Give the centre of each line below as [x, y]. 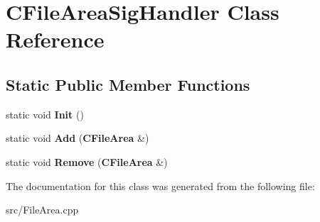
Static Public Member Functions [128, 84]
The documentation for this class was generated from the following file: [160, 185]
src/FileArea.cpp [42, 210]
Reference [55, 39]
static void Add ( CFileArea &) [78, 138]
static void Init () [45, 114]
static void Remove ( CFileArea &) [87, 161]
